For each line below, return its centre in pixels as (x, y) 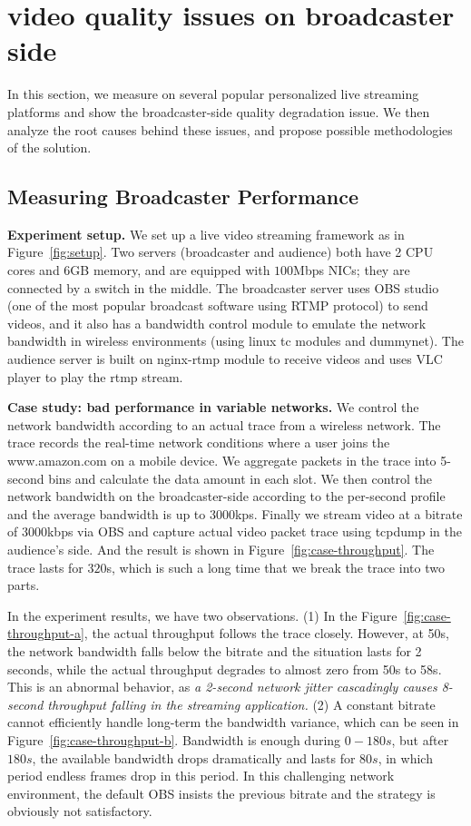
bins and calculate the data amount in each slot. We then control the (240, 478)
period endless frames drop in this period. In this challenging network (201, 776)
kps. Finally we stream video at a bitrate (348, 513)
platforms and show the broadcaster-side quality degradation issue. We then (219, 111)
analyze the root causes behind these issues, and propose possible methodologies (230, 129)
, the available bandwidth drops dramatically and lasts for (194, 757)
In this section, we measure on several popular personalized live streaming (213, 94)
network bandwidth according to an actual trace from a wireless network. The (224, 424)
